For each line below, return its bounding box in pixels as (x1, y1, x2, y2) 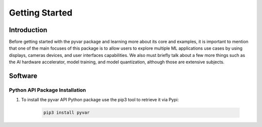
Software (9, 72, 37, 80)
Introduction (9, 26, 48, 34)
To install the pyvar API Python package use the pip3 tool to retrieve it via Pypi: (21, 97, 179, 103)
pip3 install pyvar (43, 110, 90, 115)
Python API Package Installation (9, 87, 86, 93)
